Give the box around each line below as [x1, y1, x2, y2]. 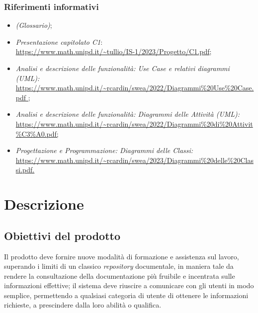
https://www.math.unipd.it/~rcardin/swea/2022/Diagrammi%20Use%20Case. [15, 82, 254, 93]
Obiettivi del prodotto [4, 228, 120, 243]
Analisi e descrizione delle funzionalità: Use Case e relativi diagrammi [15, 63, 230, 73]
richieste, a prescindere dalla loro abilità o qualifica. [4, 300, 162, 310]
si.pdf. [15, 164, 35, 175]
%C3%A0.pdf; [15, 128, 59, 139]
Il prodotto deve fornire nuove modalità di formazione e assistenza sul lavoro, [4, 251, 239, 261]
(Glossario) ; [15, 20, 52, 30]
